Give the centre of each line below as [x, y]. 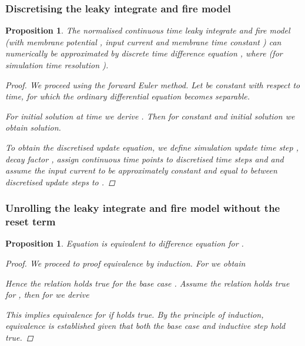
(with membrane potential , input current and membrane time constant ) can [143, 41]
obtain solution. [33, 127]
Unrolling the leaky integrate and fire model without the [143, 208]
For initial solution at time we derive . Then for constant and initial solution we [150, 116]
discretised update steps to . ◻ [60, 182]
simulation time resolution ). [57, 65]
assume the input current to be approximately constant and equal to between [141, 170]
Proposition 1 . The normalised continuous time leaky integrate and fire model [148, 30]
